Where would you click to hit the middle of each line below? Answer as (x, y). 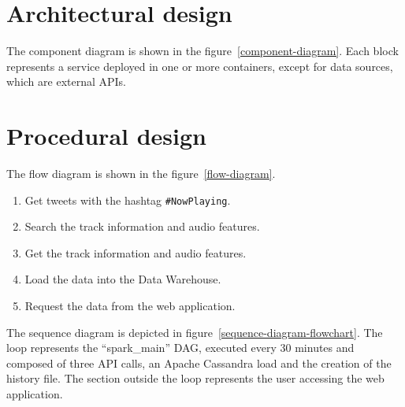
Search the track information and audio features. (142, 226)
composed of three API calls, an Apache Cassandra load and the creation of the (199, 363)
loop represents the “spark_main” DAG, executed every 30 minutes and (180, 348)
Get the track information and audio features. (136, 252)
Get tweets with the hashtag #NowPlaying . (128, 200)
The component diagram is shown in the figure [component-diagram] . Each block (202, 51)
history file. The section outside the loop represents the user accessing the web (195, 378)
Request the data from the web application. (130, 306)
